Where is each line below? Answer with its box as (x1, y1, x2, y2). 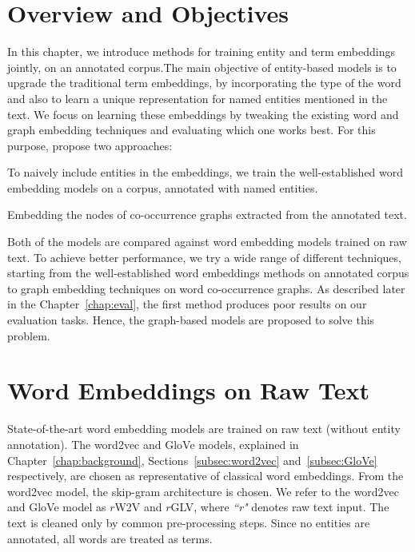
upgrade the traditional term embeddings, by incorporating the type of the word (7, 74, 401, 91)
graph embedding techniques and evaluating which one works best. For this (7, 121, 376, 138)
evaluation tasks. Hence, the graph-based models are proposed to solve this (7, 312, 375, 328)
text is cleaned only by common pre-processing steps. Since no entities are (7, 514, 370, 530)
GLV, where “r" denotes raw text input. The (170, 498, 389, 515)
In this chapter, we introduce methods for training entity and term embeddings (7, 43, 396, 60)
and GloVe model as (7, 498, 106, 515)
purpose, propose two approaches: (7, 137, 173, 153)
